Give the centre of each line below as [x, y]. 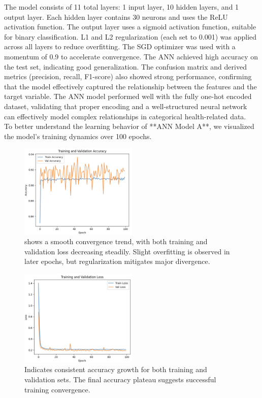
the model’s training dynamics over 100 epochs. [78, 136]
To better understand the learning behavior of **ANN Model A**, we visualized [129, 126]
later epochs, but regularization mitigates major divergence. [117, 261]
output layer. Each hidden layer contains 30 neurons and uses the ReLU [116, 16]
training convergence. [57, 389]
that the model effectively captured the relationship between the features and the [130, 86]
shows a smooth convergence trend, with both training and [116, 241]
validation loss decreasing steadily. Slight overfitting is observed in [127, 251]
